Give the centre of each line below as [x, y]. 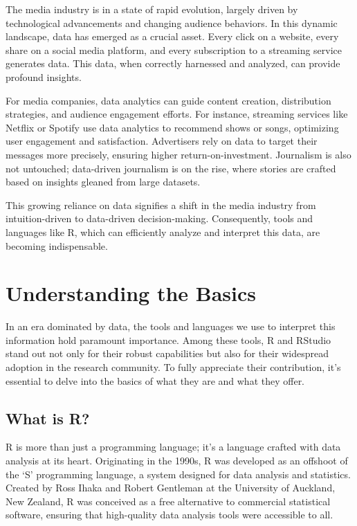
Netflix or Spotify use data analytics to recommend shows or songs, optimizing [172, 127]
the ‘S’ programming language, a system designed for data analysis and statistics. [178, 474]
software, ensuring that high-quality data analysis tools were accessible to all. [170, 515]
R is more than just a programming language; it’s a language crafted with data [173, 447]
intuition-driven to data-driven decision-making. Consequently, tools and [159, 218]
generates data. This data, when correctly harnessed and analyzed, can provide [173, 63]
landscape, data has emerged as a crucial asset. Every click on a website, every [172, 36]
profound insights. [44, 76]
